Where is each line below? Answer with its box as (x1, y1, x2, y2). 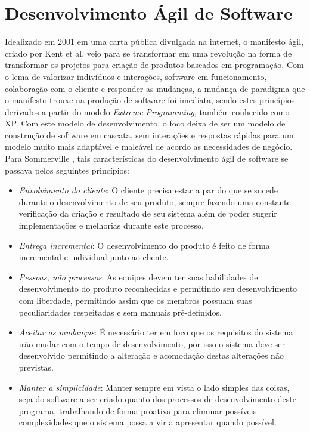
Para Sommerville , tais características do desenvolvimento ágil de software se (5, 152, 289, 165)
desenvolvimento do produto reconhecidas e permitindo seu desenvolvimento (18, 282, 297, 295)
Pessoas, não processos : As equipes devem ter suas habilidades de (18, 270, 258, 283)
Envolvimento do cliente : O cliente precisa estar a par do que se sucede (18, 184, 278, 196)
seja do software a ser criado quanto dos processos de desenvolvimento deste (18, 393, 296, 405)
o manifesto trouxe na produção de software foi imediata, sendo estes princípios (5, 94, 295, 106)
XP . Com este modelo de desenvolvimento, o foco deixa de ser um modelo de (5, 117, 286, 129)
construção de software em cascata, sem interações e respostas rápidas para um (5, 128, 294, 141)
